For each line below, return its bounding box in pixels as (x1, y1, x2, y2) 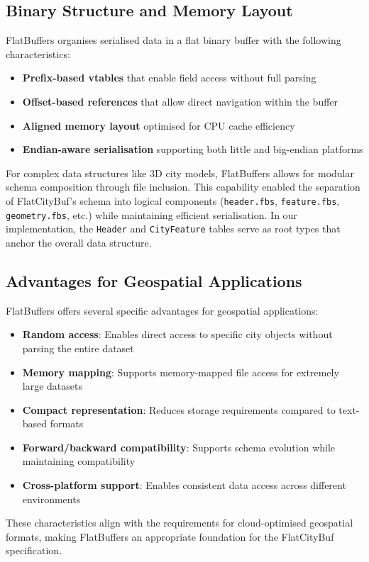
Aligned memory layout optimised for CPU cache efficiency (22, 118, 295, 133)
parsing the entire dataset (22, 340, 134, 355)
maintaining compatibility (22, 454, 136, 468)
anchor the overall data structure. (6, 235, 152, 249)
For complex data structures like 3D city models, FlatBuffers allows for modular (6, 165, 354, 180)
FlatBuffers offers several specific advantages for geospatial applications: (6, 303, 319, 317)
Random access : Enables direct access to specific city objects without (22, 327, 333, 342)
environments (22, 491, 81, 506)
